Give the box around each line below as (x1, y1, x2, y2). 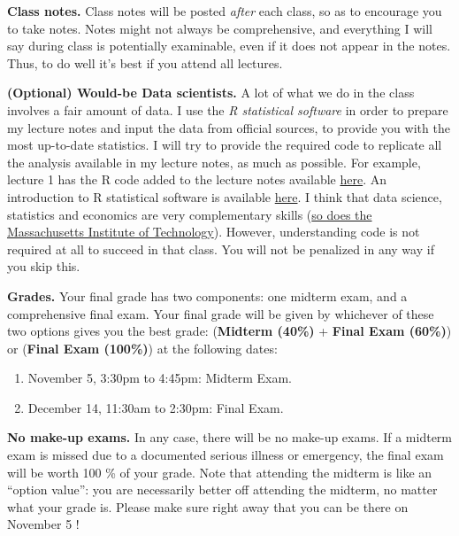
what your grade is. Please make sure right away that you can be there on (7, 497, 409, 516)
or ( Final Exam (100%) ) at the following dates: (7, 338, 278, 357)
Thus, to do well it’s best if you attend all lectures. (7, 53, 283, 72)
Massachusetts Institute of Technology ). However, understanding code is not (7, 222, 420, 241)
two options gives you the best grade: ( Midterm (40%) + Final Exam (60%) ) (7, 322, 452, 340)
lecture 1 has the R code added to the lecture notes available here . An (7, 170, 386, 189)
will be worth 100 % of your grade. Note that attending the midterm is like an (7, 462, 432, 481)
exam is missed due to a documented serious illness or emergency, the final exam (7, 446, 444, 464)
